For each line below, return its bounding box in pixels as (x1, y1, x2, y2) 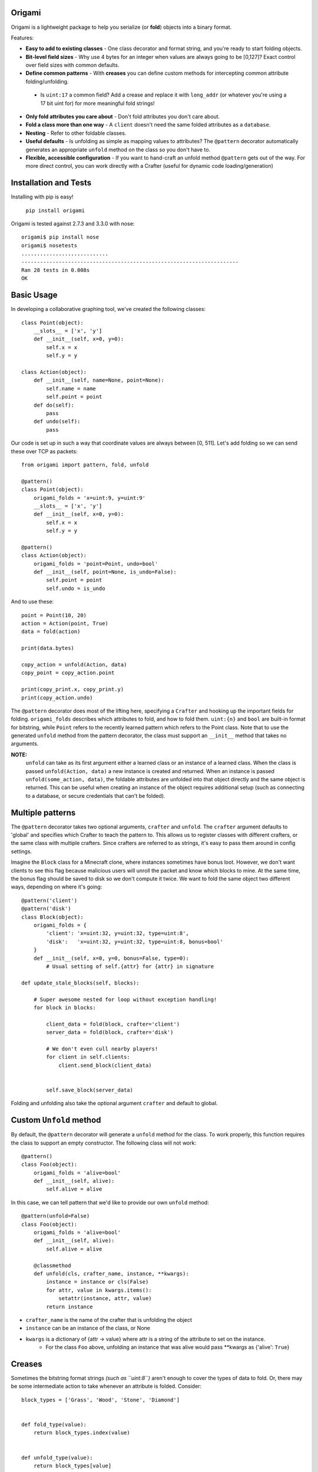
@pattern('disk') (21, 906, 71, 912)
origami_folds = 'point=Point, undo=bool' (33, 560, 158, 567)
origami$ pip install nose (21, 234, 100, 241)
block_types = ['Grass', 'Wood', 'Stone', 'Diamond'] (21, 1396, 180, 1403)
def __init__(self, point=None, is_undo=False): (33, 569, 177, 575)
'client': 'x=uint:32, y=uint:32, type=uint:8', (46, 930, 190, 937)
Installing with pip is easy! (11, 193, 74, 200)
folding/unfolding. (25, 78, 69, 85)
